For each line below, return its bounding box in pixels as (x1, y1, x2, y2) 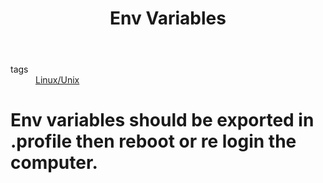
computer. (10, 152, 98, 174)
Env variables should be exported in (10, 109, 315, 132)
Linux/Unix (35, 74, 80, 86)
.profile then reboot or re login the (10, 130, 297, 153)
